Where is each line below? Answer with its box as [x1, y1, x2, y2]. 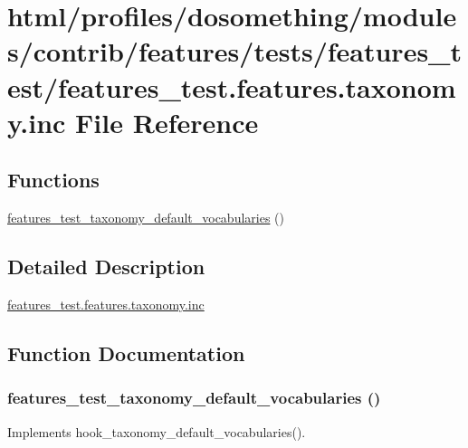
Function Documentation [7, 338, 245, 367]
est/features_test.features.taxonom [7, 68, 456, 105]
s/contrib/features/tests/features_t [7, 33, 462, 70]
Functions [7, 166, 100, 194]
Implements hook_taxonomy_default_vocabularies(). [7, 422, 306, 441]
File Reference [75, 103, 259, 140]
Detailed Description [7, 253, 205, 281]
